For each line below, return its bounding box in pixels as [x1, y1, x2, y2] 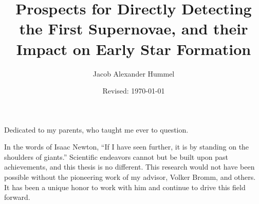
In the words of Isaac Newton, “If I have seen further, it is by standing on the [4, 141, 249, 152]
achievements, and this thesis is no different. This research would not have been [4, 161, 255, 172]
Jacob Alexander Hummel [92, 68, 175, 79]
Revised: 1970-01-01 [102, 85, 165, 96]
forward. [4, 192, 30, 202]
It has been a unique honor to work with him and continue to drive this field [4, 181, 246, 192]
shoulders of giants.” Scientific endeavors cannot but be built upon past [4, 151, 229, 162]
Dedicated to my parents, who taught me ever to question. [4, 124, 189, 135]
